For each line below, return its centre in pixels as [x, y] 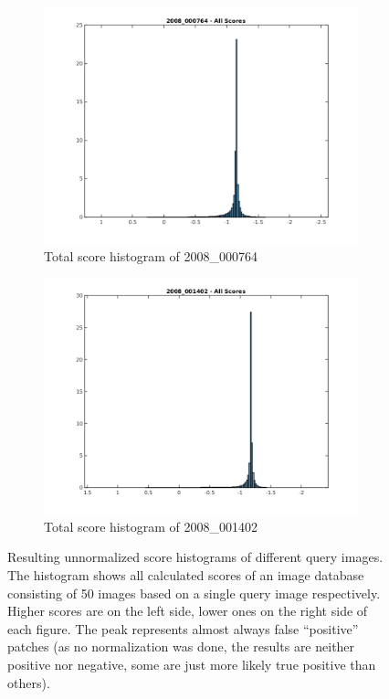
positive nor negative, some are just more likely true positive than [192, 664]
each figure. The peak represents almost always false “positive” [183, 628]
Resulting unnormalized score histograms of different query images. [195, 557]
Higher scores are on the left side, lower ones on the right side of [188, 611]
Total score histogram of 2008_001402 [151, 526]
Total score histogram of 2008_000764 [151, 255]
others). [29, 682]
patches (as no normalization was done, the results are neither [181, 646]
